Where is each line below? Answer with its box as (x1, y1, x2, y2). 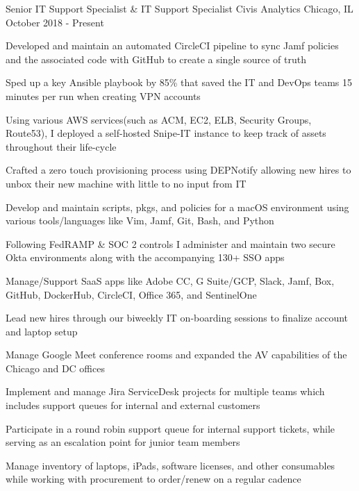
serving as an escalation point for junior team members (6, 435, 240, 449)
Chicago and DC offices (6, 360, 105, 375)
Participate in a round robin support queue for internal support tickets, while (6, 421, 335, 435)
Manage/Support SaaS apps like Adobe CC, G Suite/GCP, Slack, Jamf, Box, (6, 273, 335, 288)
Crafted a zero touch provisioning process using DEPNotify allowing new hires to (6, 163, 351, 177)
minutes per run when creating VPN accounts (6, 88, 201, 103)
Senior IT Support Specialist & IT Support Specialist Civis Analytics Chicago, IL (6, 1, 353, 15)
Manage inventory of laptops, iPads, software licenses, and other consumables (6, 458, 335, 472)
